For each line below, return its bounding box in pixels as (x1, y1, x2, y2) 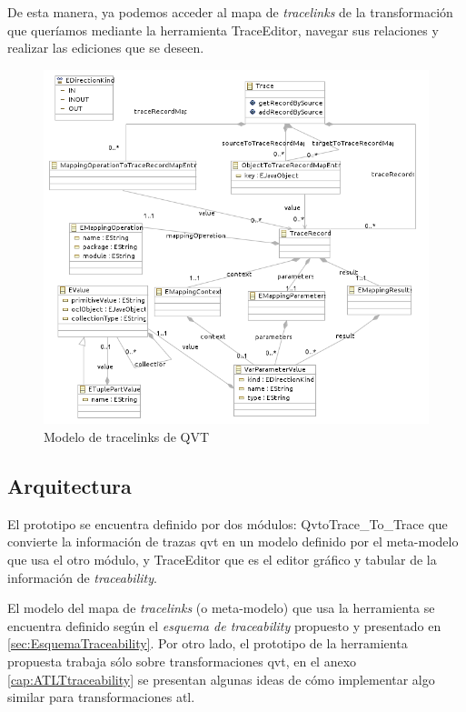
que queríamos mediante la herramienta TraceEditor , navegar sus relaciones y (7, 20, 439, 39)
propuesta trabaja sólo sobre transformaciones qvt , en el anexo (7, 651, 357, 670)
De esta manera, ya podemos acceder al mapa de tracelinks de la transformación (7, 3, 453, 21)
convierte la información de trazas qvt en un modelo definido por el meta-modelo (7, 532, 459, 551)
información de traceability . (7, 567, 157, 587)
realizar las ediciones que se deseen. (7, 38, 204, 57)
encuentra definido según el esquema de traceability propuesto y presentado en (7, 616, 441, 635)
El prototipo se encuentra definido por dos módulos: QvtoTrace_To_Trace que (7, 514, 448, 533)
